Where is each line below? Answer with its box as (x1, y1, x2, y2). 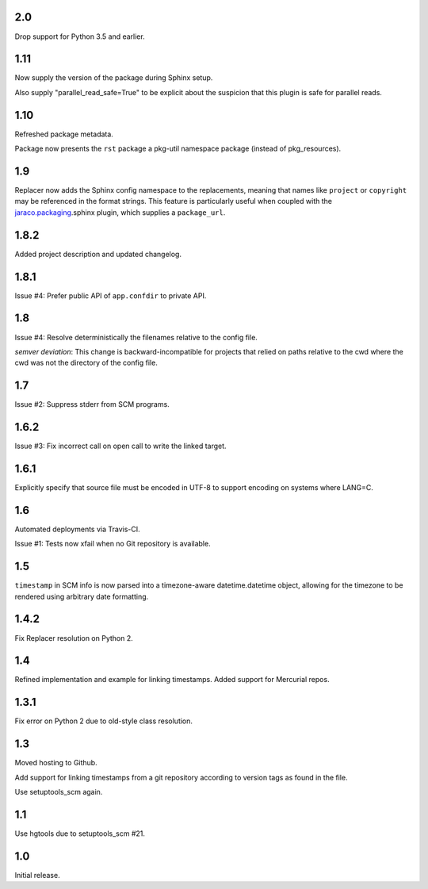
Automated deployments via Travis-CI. (14, 524, 140, 534)
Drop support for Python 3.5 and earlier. (14, 32, 146, 41)
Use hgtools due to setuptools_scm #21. (14, 829, 146, 838)
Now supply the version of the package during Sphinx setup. (14, 73, 213, 82)
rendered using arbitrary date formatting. (14, 592, 149, 601)
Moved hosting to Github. (14, 758, 98, 768)
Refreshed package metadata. (14, 129, 114, 139)
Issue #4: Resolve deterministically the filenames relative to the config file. (14, 332, 258, 342)
